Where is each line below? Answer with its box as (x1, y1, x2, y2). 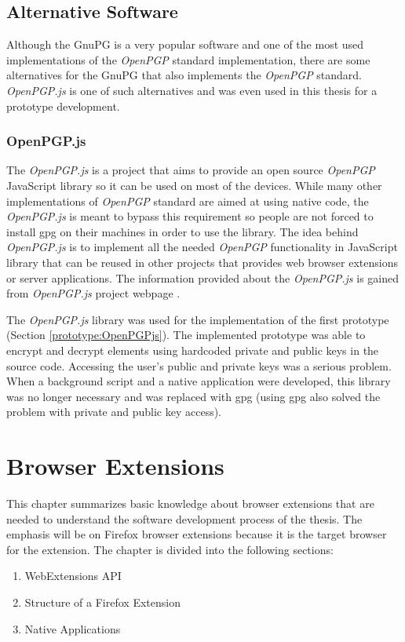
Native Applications (24, 620, 121, 637)
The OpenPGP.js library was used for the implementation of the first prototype (6, 311, 389, 327)
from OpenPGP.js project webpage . (6, 285, 181, 301)
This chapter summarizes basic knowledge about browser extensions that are (6, 495, 374, 512)
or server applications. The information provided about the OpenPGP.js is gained (6, 269, 400, 286)
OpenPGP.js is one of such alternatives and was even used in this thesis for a (6, 82, 378, 98)
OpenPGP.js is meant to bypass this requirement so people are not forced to (6, 208, 374, 224)
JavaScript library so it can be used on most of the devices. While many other (6, 177, 382, 193)
